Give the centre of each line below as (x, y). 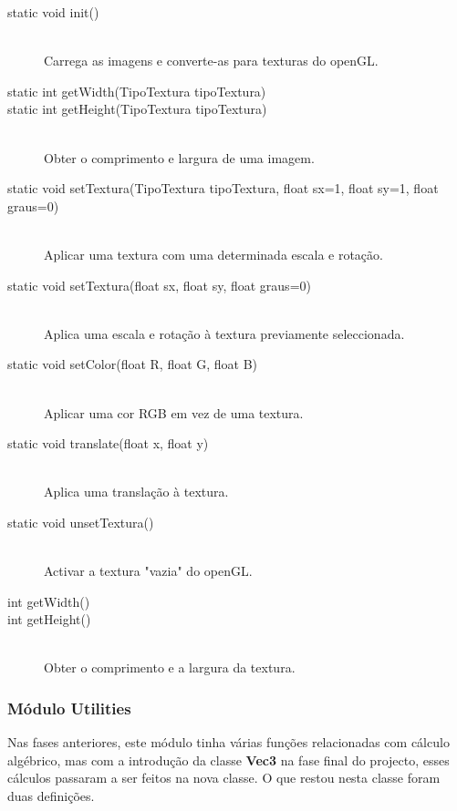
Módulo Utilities (69, 708)
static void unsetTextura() (81, 522)
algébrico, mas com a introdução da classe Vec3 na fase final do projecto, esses (228, 760)
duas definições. (51, 796)
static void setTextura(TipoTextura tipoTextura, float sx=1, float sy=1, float (223, 188)
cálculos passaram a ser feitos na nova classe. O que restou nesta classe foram (224, 778)
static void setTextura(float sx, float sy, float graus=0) (159, 285)
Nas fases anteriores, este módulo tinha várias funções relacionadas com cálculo (228, 742)
